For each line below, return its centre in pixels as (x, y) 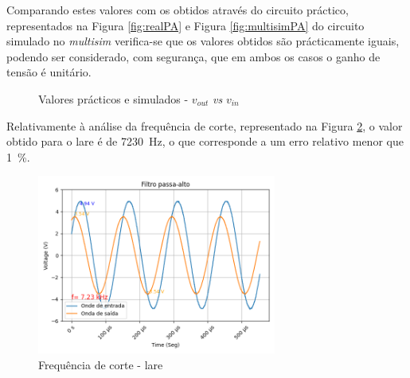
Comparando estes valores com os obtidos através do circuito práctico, (178, 10)
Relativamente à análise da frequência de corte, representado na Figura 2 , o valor (205, 125)
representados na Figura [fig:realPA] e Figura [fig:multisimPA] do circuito (185, 25)
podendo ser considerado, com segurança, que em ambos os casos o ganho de (193, 56)
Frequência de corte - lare (101, 364)
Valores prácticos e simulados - (113, 98)
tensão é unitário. (49, 72)
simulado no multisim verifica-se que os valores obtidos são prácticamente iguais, (203, 41)
